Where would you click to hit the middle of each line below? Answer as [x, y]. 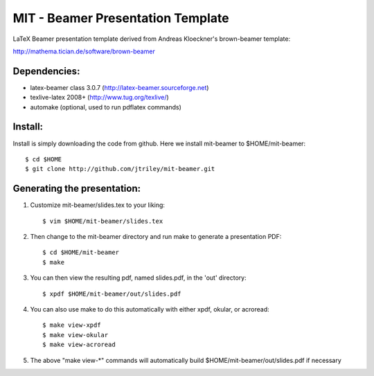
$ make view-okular [75, 335]
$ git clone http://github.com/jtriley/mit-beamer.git [120, 169]
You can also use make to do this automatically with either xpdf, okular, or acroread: [150, 309]
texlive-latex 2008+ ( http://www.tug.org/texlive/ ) [99, 98]
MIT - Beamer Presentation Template [121, 18]
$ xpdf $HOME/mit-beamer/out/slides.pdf [112, 294]
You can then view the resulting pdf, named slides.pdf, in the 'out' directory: [138, 278]
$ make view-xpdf [72, 325]
